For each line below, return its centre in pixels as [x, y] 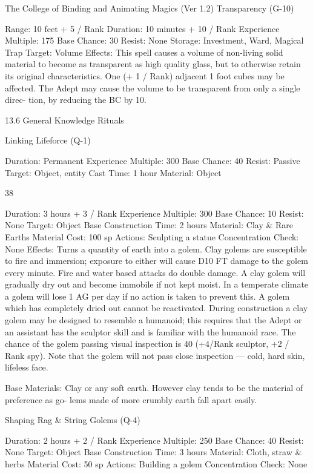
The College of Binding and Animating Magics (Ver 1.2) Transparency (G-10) [150, 8]
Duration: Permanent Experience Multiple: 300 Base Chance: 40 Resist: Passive [153, 160]
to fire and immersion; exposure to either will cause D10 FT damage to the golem [156, 261]
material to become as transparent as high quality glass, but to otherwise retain [153, 64]
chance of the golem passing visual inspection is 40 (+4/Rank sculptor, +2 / [147, 344]
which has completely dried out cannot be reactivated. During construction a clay [156, 308]
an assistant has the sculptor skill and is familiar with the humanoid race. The [150, 331]
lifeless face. [27, 367]
